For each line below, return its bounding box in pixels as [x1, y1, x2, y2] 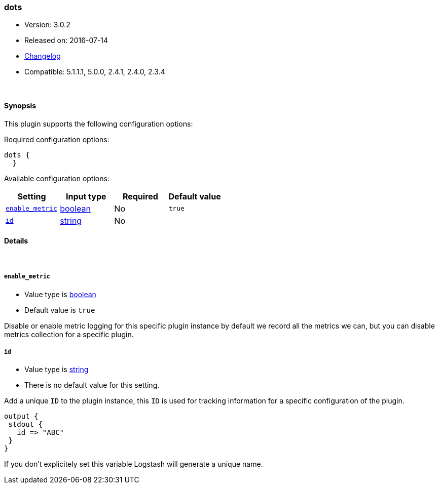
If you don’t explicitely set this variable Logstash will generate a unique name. [4, 460, 263, 469]
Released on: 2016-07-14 [24, 36, 108, 45]
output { [4, 412, 39, 421]
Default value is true [24, 305, 95, 314]
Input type [65, 191, 106, 201]
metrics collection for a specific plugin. [4, 330, 134, 339]
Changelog [24, 52, 61, 61]
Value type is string [24, 365, 89, 374]
